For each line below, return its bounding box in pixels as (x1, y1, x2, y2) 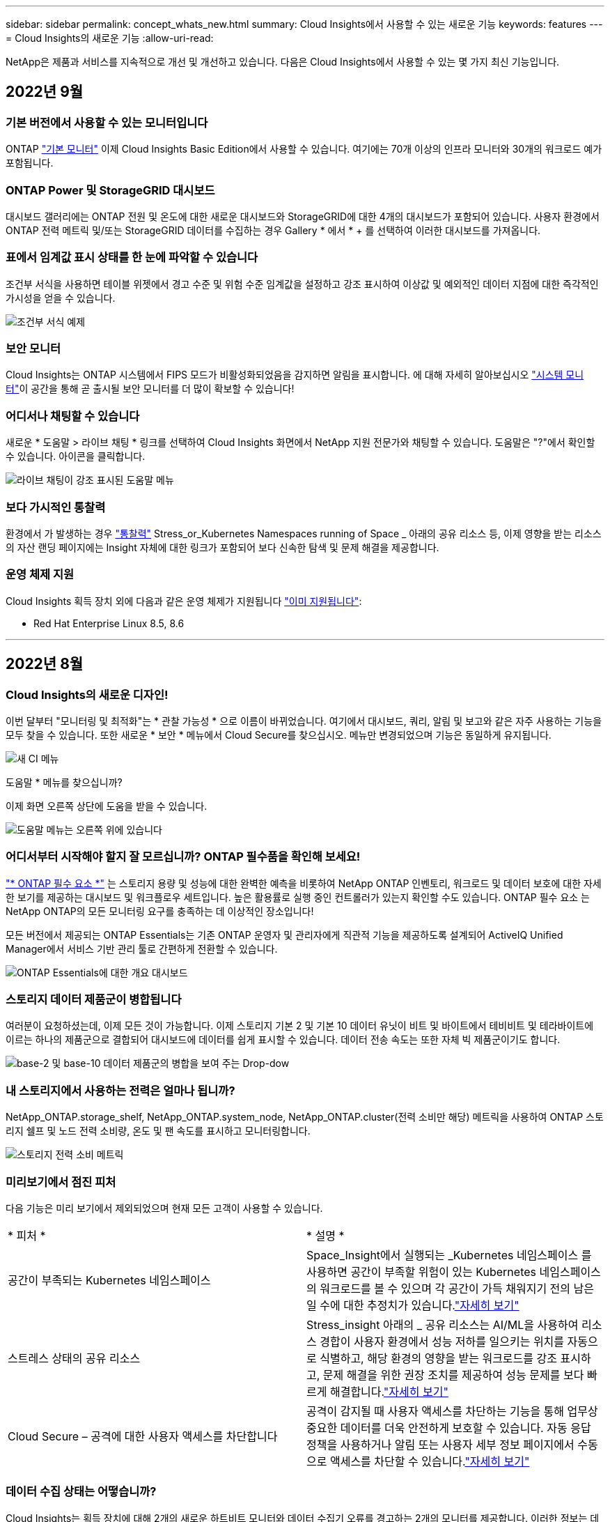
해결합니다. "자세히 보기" (329, 1384, 448, 1399)
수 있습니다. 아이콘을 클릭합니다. (6, 450, 146, 463)
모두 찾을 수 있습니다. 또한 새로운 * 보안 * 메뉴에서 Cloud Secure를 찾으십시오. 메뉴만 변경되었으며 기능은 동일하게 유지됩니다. (6, 728, 552, 741)
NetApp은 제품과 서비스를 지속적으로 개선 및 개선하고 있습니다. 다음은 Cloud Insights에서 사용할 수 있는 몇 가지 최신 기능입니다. (6, 56, 560, 68)
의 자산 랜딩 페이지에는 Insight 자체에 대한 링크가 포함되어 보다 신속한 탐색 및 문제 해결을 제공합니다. (6, 541, 439, 553)
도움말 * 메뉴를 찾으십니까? (6, 776, 123, 788)
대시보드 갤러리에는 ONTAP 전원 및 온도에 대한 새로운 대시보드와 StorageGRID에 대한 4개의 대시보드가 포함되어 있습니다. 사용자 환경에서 (6, 210, 600, 222)
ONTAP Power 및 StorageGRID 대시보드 (6, 183, 215, 197)
